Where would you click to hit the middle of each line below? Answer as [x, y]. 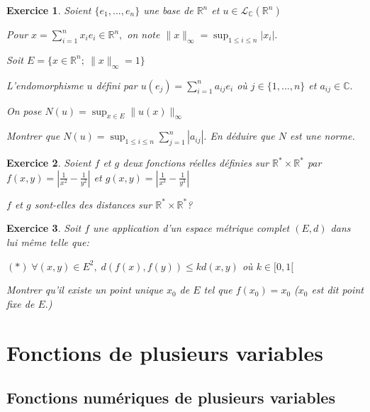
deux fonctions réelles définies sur [196, 163]
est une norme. [322, 136]
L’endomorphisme [45, 85]
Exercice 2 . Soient [49, 163]
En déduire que [242, 136]
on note [144, 34]
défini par [117, 85]
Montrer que [33, 136]
